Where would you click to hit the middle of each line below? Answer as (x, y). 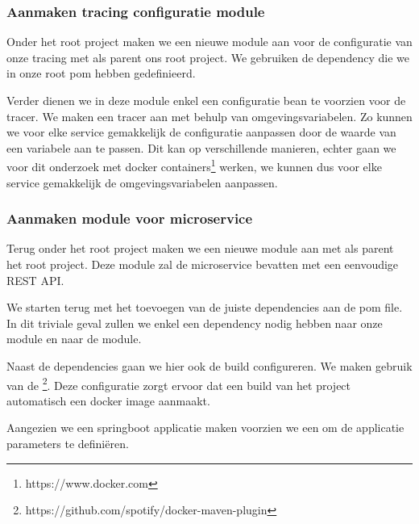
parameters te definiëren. (68, 444)
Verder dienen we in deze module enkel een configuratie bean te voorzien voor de (206, 100)
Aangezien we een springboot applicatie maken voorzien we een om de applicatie (205, 428)
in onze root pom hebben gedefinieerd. (101, 73)
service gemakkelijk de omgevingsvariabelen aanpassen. (142, 182)
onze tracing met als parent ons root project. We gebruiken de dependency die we (208, 57)
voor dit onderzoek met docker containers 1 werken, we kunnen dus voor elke (194, 166)
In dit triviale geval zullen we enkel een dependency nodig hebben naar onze (195, 323)
